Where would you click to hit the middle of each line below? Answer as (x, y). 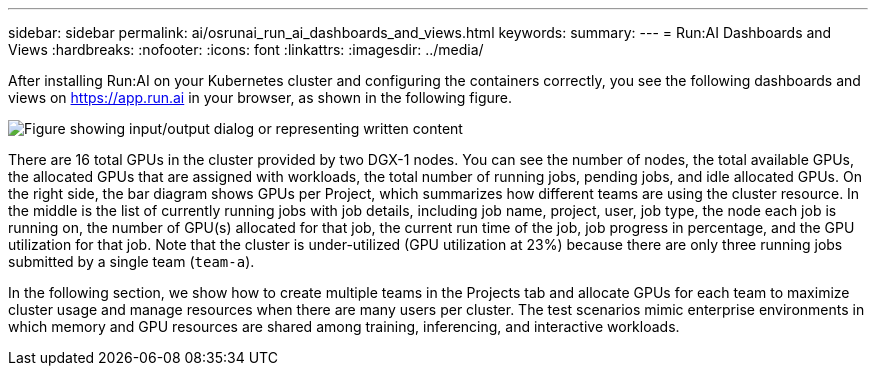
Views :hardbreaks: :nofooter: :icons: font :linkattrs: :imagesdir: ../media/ (246, 49)
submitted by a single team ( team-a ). (131, 261)
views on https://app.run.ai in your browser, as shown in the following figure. (260, 97)
